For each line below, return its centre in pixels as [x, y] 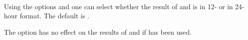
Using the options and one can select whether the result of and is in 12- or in [118, 6]
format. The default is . [54, 16]
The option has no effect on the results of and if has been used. [98, 32]
